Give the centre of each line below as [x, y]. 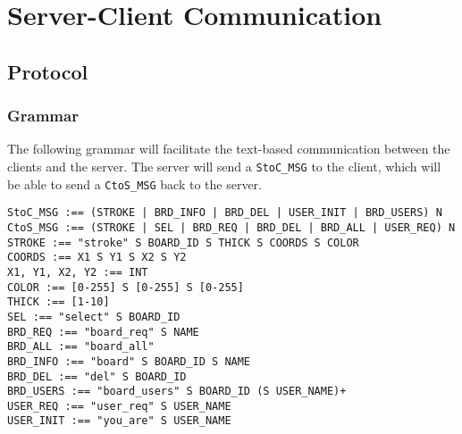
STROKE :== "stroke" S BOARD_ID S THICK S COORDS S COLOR [183, 242]
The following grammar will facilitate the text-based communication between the [229, 149]
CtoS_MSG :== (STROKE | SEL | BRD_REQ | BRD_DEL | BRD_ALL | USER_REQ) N [231, 227]
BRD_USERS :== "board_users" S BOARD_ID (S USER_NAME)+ [177, 392]
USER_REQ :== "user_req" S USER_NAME [119, 406]
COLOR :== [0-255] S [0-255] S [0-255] [126, 287]
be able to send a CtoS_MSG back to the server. [134, 184]
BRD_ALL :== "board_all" [81, 347]
